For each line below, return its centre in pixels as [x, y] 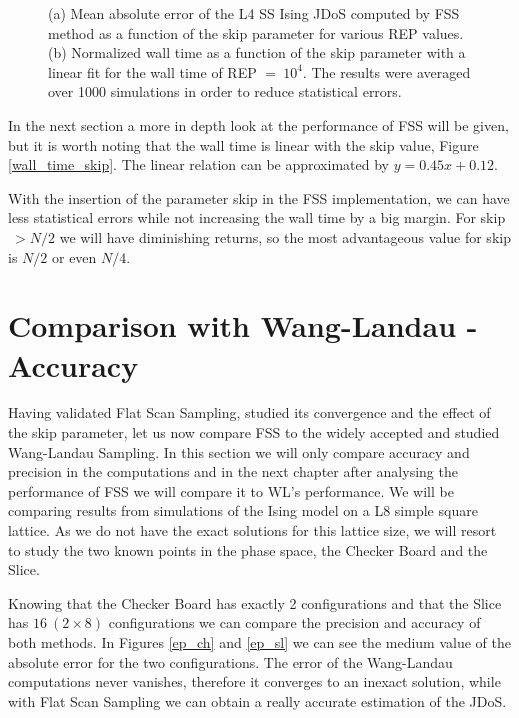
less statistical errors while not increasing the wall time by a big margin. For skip [257, 217]
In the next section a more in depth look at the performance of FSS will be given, [258, 124]
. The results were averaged [386, 71]
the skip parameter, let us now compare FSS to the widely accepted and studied [254, 432]
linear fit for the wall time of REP [152, 71]
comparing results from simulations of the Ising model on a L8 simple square [243, 510]
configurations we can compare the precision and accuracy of [294, 622]
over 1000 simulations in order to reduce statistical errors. [225, 91]
